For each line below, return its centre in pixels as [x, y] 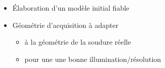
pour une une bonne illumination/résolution [93, 59]
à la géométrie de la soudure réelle [78, 42]
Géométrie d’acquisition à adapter [65, 25]
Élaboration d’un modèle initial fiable [71, 8]
